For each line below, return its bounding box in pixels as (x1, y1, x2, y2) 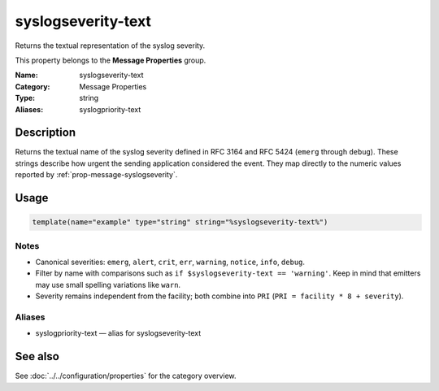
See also (15, 350, 60, 363)
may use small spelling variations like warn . (35, 280, 181, 289)
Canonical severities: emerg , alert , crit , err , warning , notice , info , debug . (35, 257, 305, 267)
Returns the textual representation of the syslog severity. (15, 41, 206, 50)
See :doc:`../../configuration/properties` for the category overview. (15, 371, 237, 381)
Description (15, 126, 76, 140)
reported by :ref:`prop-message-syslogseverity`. (15, 170, 178, 180)
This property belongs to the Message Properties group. (15, 55, 206, 65)
